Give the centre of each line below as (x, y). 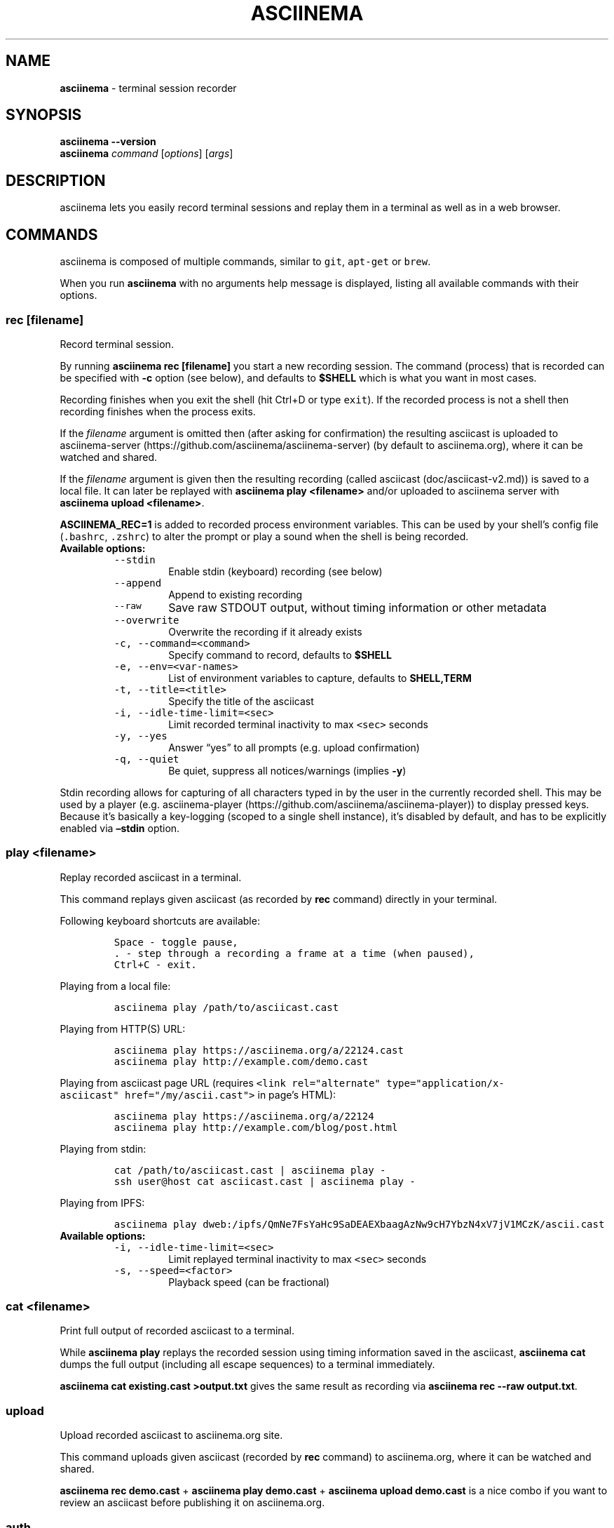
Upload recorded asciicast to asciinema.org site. (171, 1435)
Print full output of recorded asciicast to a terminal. (177, 1331)
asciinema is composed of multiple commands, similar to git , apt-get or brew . (245, 262)
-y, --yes (141, 736)
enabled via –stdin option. (120, 828)
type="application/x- (445, 1083)
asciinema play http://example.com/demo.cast (241, 1061)
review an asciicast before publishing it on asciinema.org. (192, 1503)
